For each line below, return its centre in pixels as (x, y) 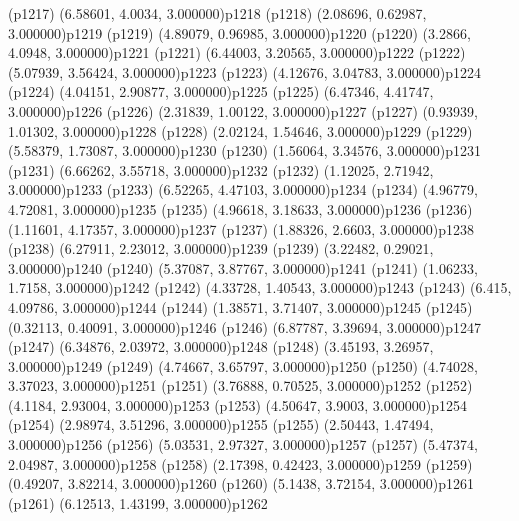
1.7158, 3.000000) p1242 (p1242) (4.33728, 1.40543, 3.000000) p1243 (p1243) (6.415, (260, 287)
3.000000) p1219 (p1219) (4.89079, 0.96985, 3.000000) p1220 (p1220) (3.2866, (239, 32)
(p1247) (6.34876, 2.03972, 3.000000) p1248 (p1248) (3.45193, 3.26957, (221, 346)
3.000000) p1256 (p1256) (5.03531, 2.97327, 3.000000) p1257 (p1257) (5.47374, (243, 444)
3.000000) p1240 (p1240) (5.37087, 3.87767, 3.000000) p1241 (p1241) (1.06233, (243, 267)
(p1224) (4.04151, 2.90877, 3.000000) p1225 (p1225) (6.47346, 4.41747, (221, 91)
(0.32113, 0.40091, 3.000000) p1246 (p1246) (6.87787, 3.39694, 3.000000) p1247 (244, 326)
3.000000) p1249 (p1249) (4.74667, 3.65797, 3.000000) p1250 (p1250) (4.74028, (243, 365)
